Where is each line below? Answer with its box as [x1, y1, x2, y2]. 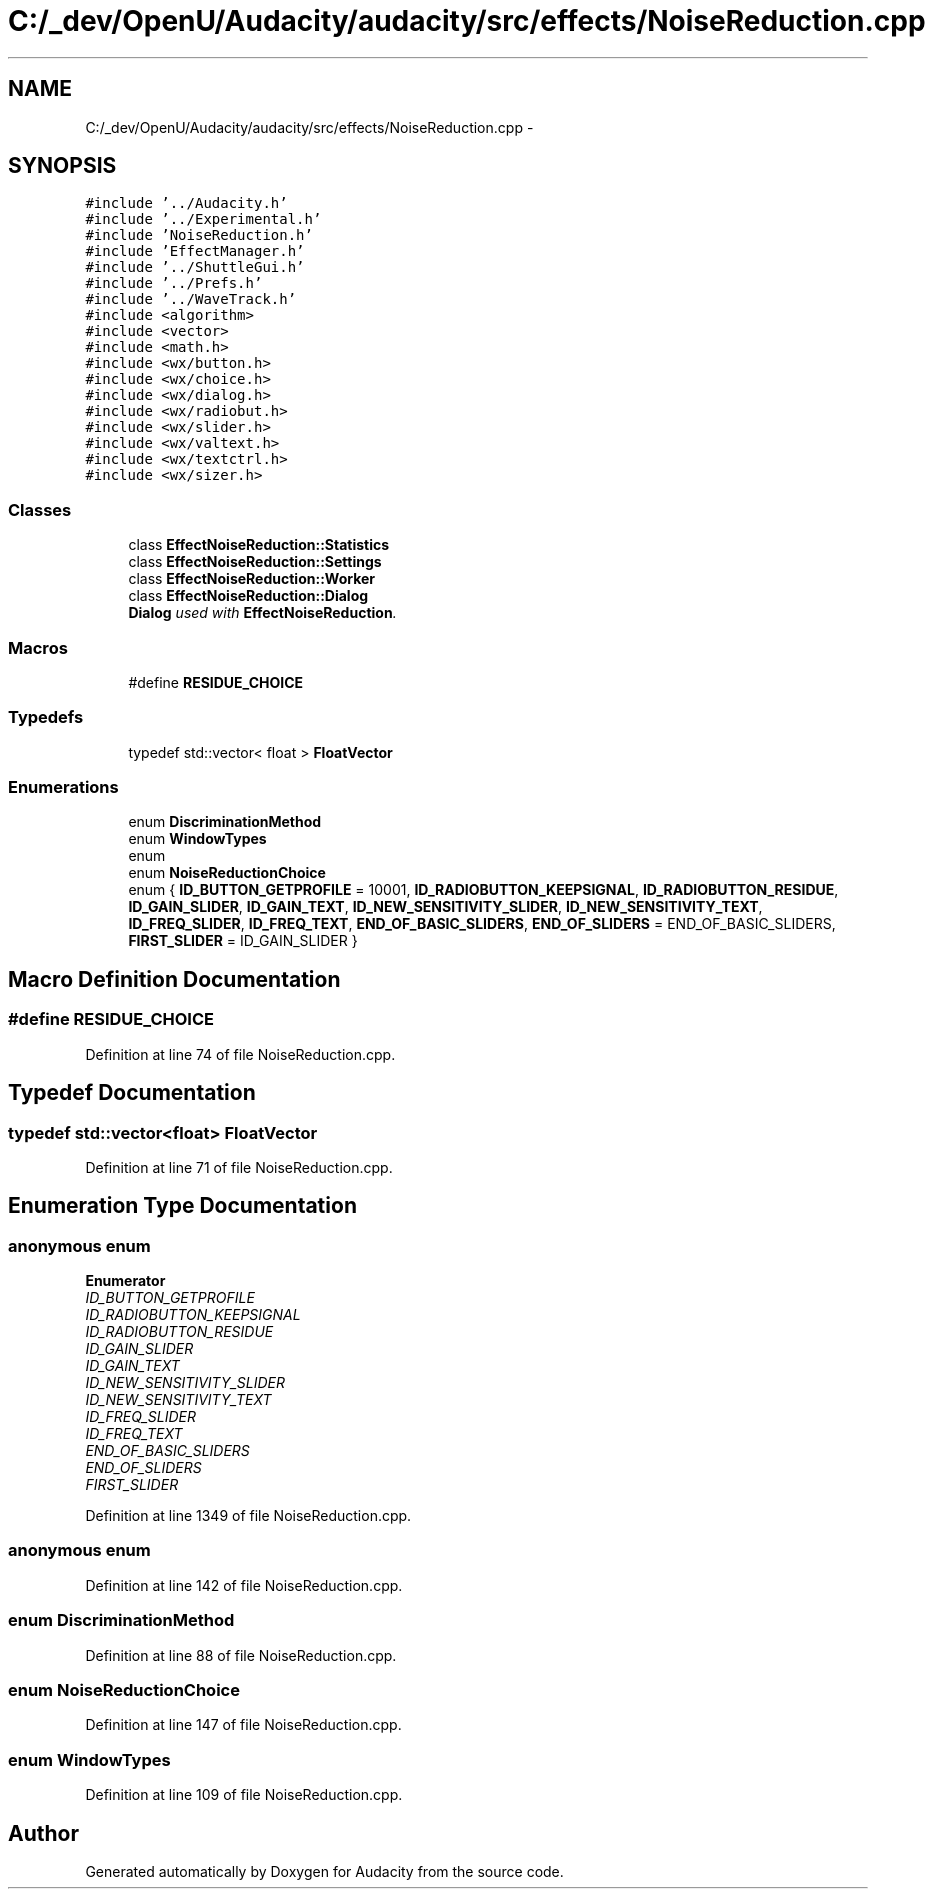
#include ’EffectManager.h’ [85, 243, 305, 260]
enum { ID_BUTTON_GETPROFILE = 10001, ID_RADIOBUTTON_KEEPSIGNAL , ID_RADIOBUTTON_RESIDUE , [128, 881, 839, 899]
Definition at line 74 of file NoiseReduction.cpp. [85, 1045, 396, 1063]
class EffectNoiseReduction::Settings [128, 553, 382, 571]
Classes [8, 499, 72, 520]
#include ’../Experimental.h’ [85, 211, 322, 228]
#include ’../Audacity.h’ [85, 195, 288, 212]
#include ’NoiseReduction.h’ [85, 227, 313, 244]
